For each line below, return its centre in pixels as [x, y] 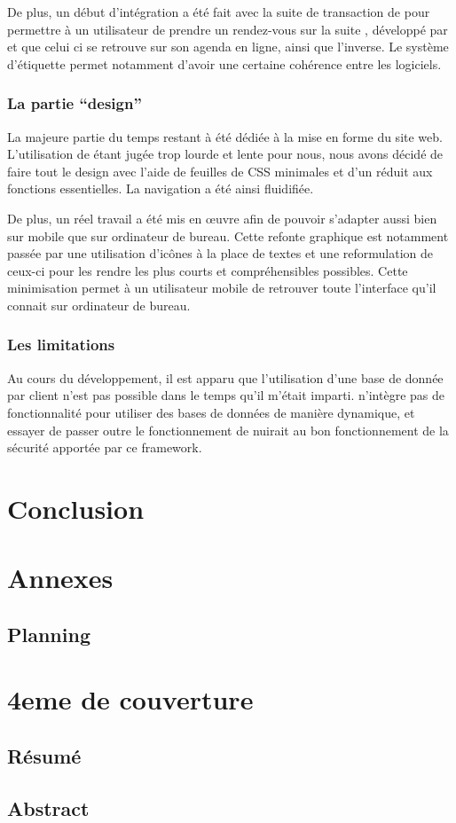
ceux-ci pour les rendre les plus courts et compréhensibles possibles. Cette [208, 270]
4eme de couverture [130, 699]
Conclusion [76, 508]
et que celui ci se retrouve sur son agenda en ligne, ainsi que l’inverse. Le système [228, 47]
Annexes [60, 578]
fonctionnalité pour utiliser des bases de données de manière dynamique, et [211, 412]
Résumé [44, 756]
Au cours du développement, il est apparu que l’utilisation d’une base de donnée [225, 377]
